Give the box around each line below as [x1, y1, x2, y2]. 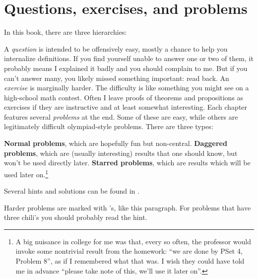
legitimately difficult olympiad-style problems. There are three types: [4, 121, 213, 132]
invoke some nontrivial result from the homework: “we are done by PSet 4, [15, 246, 243, 256]
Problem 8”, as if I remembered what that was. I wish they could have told [15, 256, 245, 266]
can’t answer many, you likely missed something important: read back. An [4, 72, 229, 83]
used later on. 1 [4, 167, 49, 179]
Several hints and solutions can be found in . [4, 186, 139, 196]
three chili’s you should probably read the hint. [4, 212, 147, 222]
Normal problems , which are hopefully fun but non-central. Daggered [4, 138, 227, 148]
